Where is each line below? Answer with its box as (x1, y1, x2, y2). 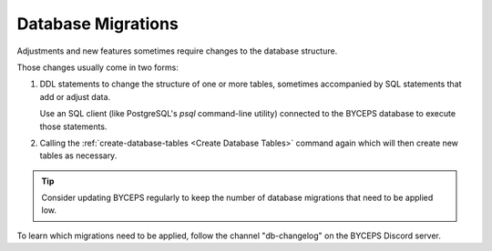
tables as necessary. (39, 150, 118, 161)
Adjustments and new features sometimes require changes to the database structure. (16, 45, 338, 56)
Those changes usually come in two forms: (16, 62, 179, 73)
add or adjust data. (39, 91, 111, 102)
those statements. (39, 121, 108, 132)
